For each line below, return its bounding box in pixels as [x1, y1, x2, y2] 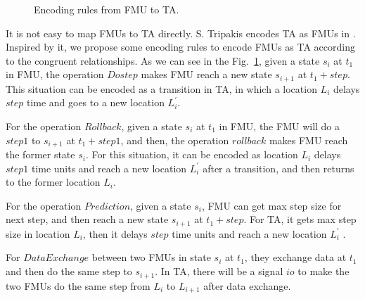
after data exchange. [203, 278, 291, 293]
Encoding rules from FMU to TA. [34, 2, 179, 16]
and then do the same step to [6, 264, 132, 279]
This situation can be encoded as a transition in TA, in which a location [6, 81, 317, 96]
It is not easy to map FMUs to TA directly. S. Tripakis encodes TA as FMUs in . [6, 25, 356, 40]
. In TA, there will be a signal [155, 264, 283, 279]
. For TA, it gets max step [243, 212, 357, 227]
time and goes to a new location [26, 95, 165, 110]
